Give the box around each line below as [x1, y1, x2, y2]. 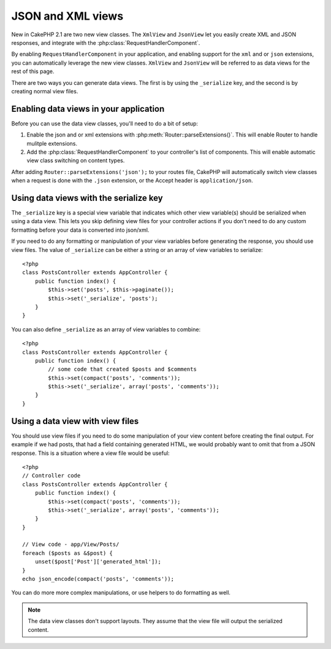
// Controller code [22, 472, 81, 479]
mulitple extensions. [26, 140, 78, 147]
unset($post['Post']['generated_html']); [34, 558, 162, 565]
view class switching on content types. [26, 157, 125, 164]
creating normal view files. [11, 87, 78, 95]
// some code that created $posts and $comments [48, 366, 197, 373]
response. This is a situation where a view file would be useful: [11, 449, 170, 457]
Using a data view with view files [11, 415, 139, 427]
